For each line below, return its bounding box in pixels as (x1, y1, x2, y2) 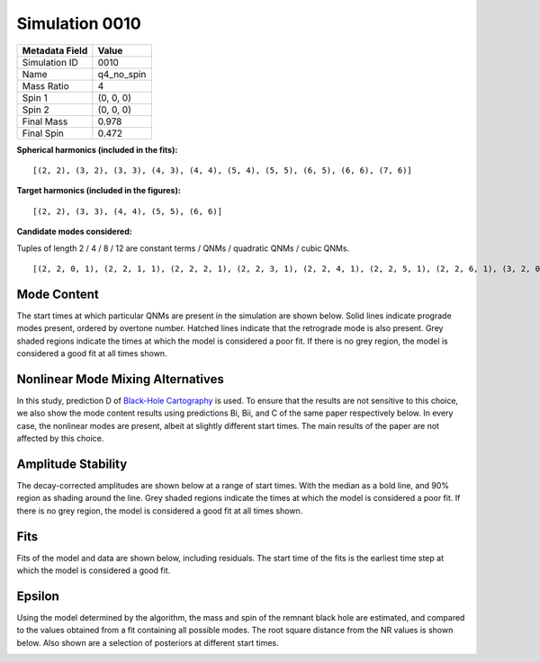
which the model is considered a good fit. (16, 565, 171, 576)
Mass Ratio (22, 79, 69, 92)
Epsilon (16, 588, 60, 604)
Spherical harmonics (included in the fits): (16, 144, 178, 155)
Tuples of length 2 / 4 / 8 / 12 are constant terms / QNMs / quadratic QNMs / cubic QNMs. (16, 243, 350, 254)
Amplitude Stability (16, 456, 128, 471)
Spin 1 (22, 91, 49, 103)
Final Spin (22, 127, 65, 139)
